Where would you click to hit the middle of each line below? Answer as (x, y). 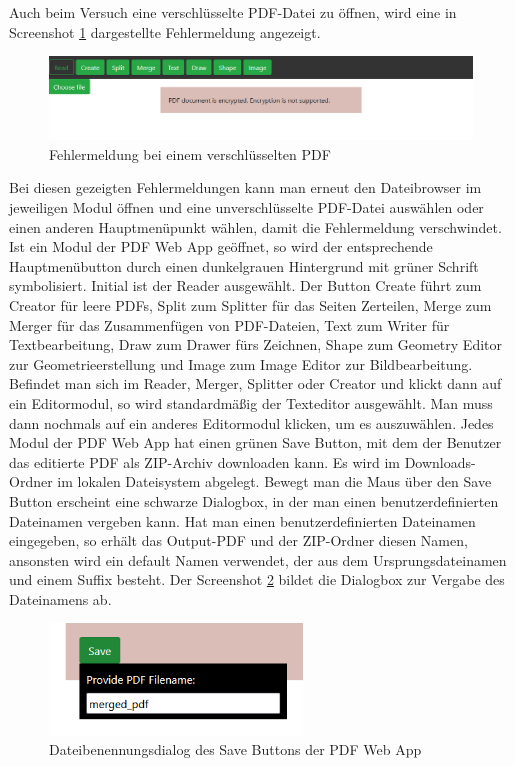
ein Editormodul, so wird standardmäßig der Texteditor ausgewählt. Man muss (251, 402)
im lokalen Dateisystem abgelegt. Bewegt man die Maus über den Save (274, 481)
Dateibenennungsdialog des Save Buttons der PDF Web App (235, 749)
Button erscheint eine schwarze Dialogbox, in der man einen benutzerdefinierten (254, 500)
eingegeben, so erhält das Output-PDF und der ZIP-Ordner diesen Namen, (238, 540)
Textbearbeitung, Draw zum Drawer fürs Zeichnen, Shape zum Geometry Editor (255, 344)
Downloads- (440, 461)
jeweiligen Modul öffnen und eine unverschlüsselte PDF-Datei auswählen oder (246, 207)
